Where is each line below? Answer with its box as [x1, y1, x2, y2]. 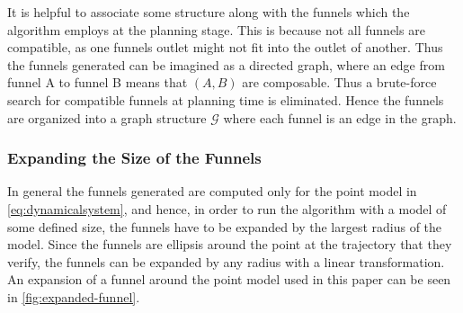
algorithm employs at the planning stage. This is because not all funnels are [7, 20, 425, 39]
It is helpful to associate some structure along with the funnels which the [7, 3, 410, 21]
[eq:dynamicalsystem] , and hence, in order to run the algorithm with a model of [7, 199, 447, 218]
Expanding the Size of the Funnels [7, 147, 262, 169]
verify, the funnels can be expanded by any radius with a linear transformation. [7, 252, 445, 271]
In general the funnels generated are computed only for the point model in [7, 182, 417, 201]
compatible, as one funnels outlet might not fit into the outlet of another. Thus [7, 38, 443, 57]
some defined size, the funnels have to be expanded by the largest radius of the [7, 217, 442, 236]
